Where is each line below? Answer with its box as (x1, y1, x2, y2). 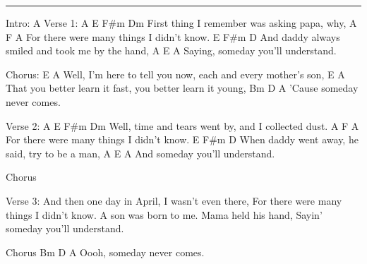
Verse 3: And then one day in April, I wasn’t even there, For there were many (6, 193, 342, 208)
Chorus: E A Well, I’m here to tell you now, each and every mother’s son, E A (6, 66, 345, 81)
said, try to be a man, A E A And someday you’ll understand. (6, 145, 275, 160)
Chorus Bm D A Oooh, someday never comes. (6, 244, 205, 259)
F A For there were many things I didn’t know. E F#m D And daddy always (6, 29, 340, 44)
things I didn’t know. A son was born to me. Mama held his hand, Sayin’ (6, 207, 323, 222)
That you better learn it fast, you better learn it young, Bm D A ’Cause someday (6, 80, 359, 95)
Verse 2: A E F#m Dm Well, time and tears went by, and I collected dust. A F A (6, 118, 359, 133)
